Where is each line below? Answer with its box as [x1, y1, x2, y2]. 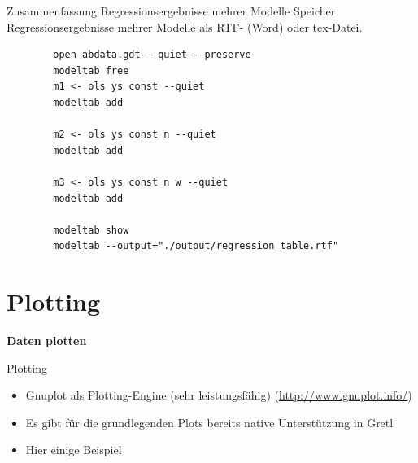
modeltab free [53, 64, 129, 76]
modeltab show [53, 224, 129, 236]
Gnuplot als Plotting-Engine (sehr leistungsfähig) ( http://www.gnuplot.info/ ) [25, 387, 412, 404]
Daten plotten [7, 332, 87, 349]
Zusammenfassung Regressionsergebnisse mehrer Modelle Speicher [7, 2, 336, 19]
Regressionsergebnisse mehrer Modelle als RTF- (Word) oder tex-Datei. [7, 18, 363, 35]
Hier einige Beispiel [25, 441, 122, 458]
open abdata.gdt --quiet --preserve [53, 49, 251, 61]
